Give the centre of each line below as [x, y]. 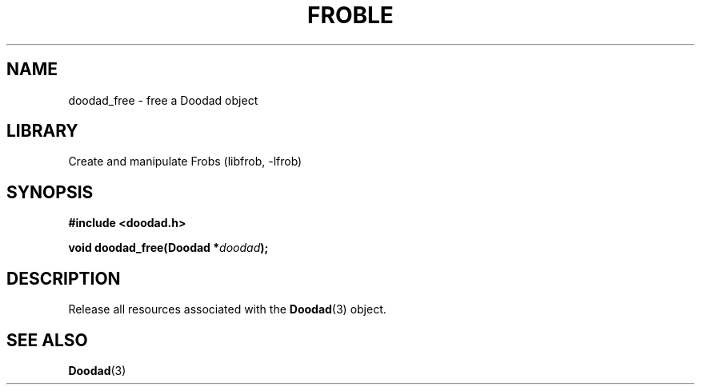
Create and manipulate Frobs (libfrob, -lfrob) [185, 162]
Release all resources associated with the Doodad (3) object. [227, 309]
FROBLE [350, 15]
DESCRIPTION [64, 278]
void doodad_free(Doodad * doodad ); [168, 248]
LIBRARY [42, 131]
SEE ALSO [47, 340]
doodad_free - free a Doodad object [163, 100]
